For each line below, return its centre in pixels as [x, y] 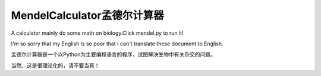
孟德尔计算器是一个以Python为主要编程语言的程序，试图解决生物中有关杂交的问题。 [114, 54]
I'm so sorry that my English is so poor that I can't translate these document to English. [117, 44]
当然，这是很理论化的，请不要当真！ [55, 65]
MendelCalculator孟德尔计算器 [87, 15]
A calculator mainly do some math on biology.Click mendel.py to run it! [97, 33]
